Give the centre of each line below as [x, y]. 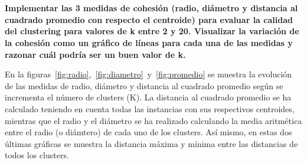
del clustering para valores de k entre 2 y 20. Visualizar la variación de [152, 31]
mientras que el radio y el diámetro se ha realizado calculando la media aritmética [153, 120]
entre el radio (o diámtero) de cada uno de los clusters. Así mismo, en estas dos [148, 132]
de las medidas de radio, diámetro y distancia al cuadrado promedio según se [144, 85]
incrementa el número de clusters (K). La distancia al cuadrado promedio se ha [148, 97]
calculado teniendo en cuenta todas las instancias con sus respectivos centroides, [150, 108]
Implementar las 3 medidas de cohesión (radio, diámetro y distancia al [151, 8]
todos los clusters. [37, 155]
